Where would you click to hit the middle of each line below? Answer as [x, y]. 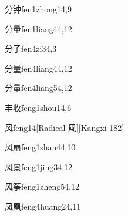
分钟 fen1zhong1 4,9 [38, 9]
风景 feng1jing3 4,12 [39, 166]
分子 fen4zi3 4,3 [31, 48]
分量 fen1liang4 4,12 [38, 28]
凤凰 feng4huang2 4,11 [43, 206]
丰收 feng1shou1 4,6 [38, 107]
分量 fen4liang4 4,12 [38, 68]
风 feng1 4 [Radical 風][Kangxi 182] [65, 127]
